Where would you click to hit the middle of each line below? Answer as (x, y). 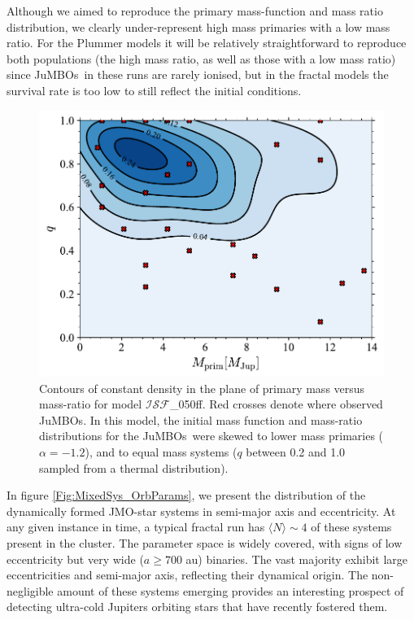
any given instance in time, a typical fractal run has (136, 527)
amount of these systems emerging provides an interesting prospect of (231, 590)
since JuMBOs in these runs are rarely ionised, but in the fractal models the (198, 74)
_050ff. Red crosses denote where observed (276, 404)
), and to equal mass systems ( (161, 452)
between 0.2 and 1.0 (296, 452)
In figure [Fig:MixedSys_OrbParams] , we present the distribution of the (186, 495)
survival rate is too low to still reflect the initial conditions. (154, 90)
